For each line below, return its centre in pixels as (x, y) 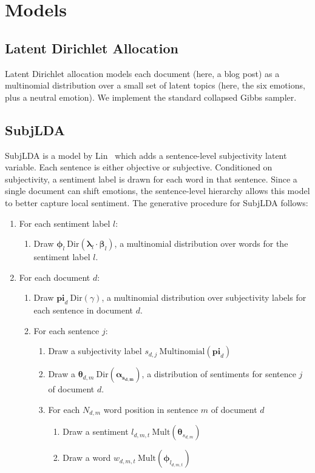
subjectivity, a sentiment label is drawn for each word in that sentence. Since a (151, 179)
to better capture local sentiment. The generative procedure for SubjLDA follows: (157, 202)
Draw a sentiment (96, 431)
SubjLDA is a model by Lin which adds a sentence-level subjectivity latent (146, 155)
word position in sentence (151, 409)
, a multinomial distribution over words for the (201, 243)
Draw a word (87, 458)
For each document (55, 277)
